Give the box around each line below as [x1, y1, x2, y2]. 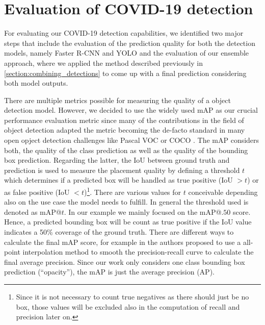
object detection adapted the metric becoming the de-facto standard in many [4, 124, 245, 135]
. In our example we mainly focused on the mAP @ [64, 206, 222, 217]
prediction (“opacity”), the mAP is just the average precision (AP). [4, 266, 215, 277]
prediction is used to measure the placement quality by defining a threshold [4, 164, 240, 175]
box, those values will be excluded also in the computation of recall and [16, 301, 240, 312]
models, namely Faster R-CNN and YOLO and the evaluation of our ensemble [4, 47, 249, 58]
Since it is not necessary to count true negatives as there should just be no [16, 291, 249, 302]
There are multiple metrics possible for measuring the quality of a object [4, 94, 231, 105]
